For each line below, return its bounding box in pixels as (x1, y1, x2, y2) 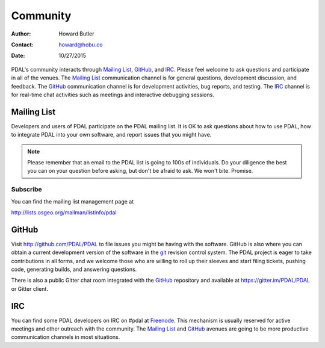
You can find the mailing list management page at (11, 197, 134, 205)
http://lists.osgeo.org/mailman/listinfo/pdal (11, 208, 117, 216)
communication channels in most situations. (11, 334, 120, 341)
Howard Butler (58, 30, 94, 37)
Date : (11, 52, 25, 60)
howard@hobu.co (58, 41, 103, 48)
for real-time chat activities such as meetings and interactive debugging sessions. (11, 91, 215, 98)
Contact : (11, 41, 34, 48)
